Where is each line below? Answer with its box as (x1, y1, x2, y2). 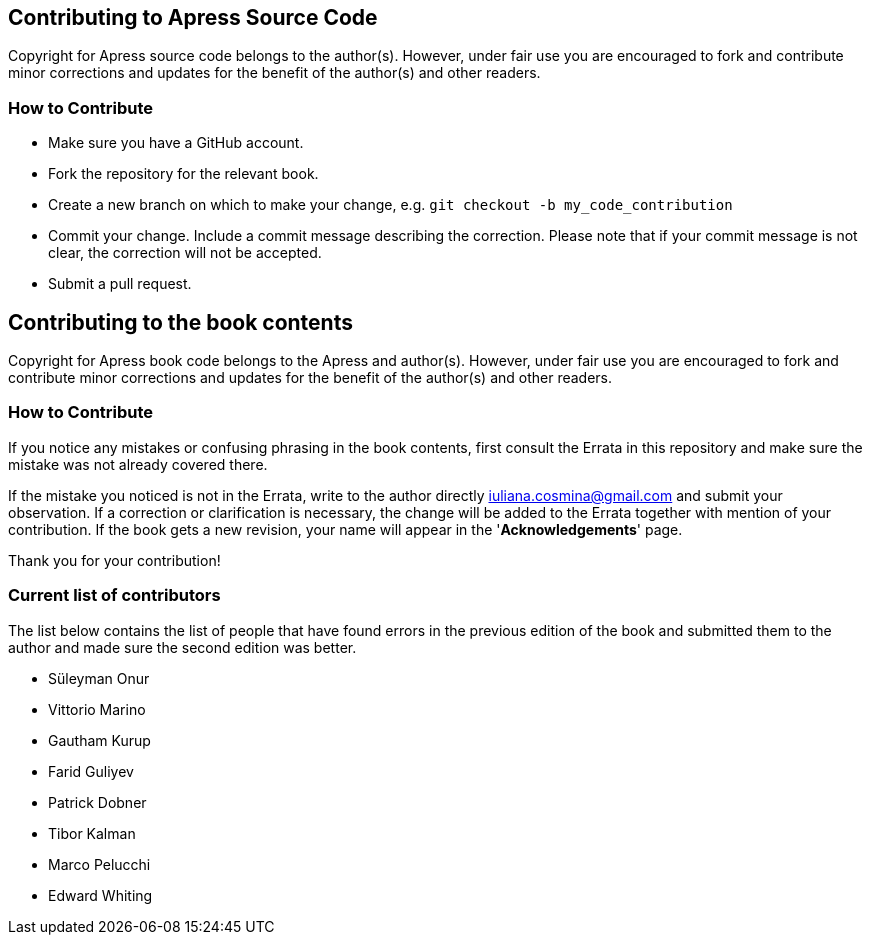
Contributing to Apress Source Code (8, 5, 378, 30)
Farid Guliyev (48, 762, 134, 780)
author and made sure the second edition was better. (8, 638, 357, 656)
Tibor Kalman (48, 824, 136, 842)
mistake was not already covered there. (8, 455, 268, 473)
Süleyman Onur (48, 669, 150, 687)
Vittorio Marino (48, 700, 146, 718)
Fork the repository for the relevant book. (48, 165, 319, 183)
